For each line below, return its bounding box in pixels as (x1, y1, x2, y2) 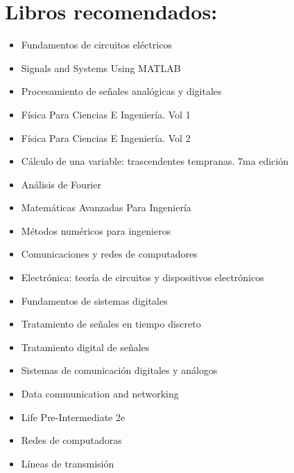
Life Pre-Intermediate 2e (21, 409, 126, 424)
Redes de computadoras (21, 433, 122, 447)
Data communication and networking (21, 386, 179, 401)
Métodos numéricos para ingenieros (21, 223, 171, 238)
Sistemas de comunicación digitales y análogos (21, 363, 218, 377)
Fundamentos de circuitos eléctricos (21, 37, 172, 52)
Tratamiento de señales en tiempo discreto (21, 316, 201, 331)
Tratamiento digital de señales (21, 339, 150, 354)
